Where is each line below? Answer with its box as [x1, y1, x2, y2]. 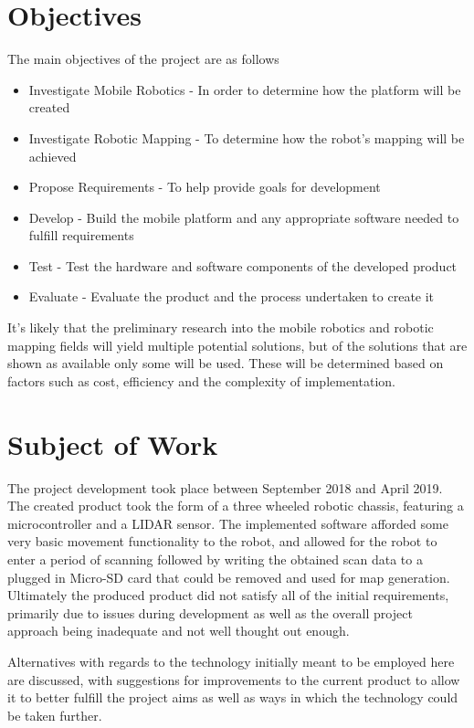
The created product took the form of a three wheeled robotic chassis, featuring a [7, 496, 464, 515]
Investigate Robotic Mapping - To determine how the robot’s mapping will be [28, 128, 465, 147]
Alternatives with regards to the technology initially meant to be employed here [7, 651, 455, 670]
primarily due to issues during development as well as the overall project [7, 603, 413, 622]
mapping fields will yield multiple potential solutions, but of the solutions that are [7, 335, 468, 354]
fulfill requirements [28, 226, 134, 245]
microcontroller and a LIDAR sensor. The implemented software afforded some [7, 513, 448, 533]
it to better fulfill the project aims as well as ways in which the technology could [7, 688, 458, 707]
